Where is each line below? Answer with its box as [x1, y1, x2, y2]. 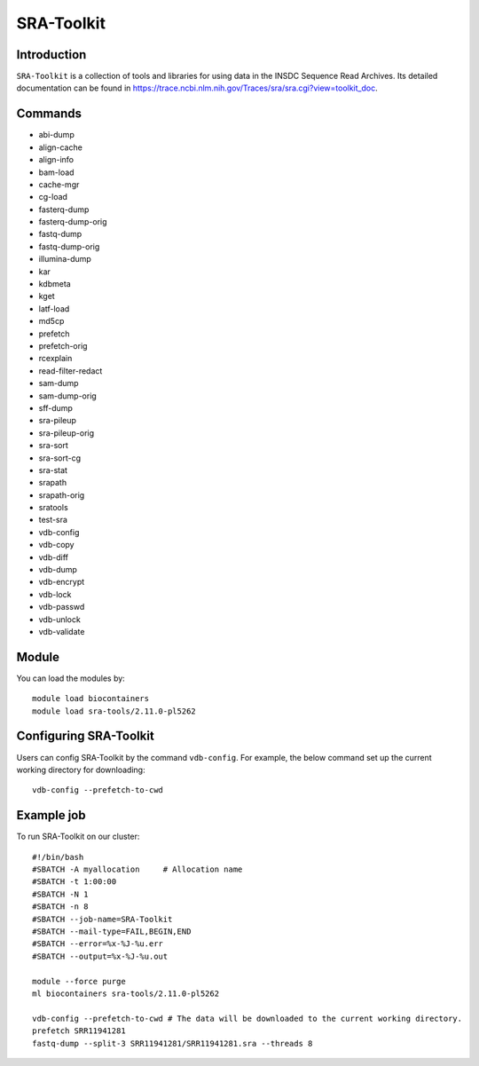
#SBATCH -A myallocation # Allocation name [32, 865, 243, 874]
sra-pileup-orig [38, 427, 95, 438]
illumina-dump [38, 254, 92, 265]
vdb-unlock [38, 613, 82, 625]
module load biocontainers [32, 693, 150, 704]
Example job [16, 808, 86, 823]
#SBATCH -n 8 [32, 902, 89, 912]
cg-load [38, 192, 68, 202]
